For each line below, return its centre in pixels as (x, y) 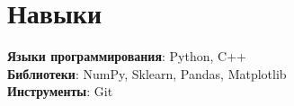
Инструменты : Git (60, 91)
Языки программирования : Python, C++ (127, 56)
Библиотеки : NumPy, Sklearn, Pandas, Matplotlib (147, 73)
